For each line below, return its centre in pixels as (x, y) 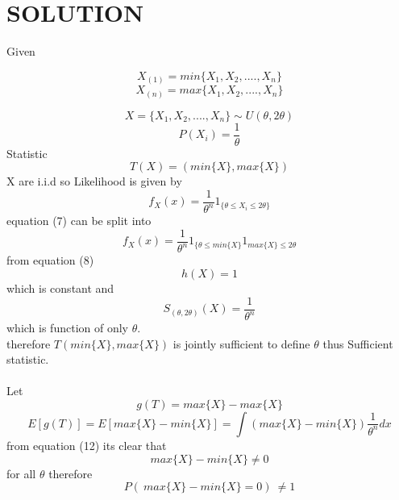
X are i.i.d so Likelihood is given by (94, 181)
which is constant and (60, 288)
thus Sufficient (358, 343)
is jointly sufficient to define (241, 343)
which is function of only (67, 327)
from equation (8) (50, 260)
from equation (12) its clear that (87, 445)
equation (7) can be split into (79, 221)
